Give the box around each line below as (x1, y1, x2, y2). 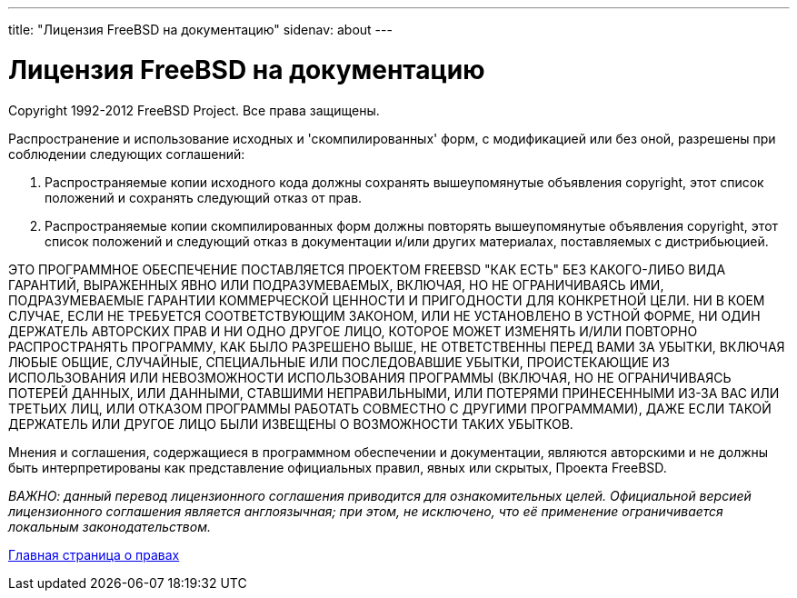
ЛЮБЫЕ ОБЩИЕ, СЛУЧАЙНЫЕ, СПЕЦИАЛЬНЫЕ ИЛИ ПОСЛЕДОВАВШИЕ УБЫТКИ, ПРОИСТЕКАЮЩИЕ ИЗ (8, 354, 671, 370)
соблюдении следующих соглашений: (8, 145, 245, 162)
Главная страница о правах (8, 546, 180, 563)
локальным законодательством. (8, 518, 211, 534)
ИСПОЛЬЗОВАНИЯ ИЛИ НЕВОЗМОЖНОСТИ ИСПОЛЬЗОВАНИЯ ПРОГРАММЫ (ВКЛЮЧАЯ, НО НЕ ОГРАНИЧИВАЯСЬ (8, 369, 732, 385)
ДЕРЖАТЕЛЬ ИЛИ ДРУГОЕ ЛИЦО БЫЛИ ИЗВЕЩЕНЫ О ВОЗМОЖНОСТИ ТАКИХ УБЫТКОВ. (8, 415, 573, 432)
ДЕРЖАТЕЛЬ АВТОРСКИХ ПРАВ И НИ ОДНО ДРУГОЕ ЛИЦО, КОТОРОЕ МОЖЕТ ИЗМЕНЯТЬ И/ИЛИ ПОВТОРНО (8, 323, 698, 339)
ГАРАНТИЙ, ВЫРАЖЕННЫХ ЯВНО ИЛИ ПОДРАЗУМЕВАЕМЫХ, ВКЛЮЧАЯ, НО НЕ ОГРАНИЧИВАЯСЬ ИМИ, (8, 276, 664, 293)
